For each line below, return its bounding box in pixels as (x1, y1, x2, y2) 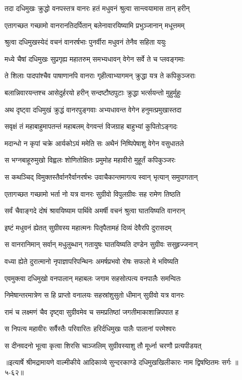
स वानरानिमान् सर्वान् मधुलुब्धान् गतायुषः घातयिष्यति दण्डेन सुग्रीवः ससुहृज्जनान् (5, 239, 198, 249)
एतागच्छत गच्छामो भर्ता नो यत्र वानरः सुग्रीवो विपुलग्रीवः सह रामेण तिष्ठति (5, 188, 181, 199)
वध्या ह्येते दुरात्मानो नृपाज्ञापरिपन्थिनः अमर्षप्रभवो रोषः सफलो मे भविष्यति (5, 256, 179, 266)
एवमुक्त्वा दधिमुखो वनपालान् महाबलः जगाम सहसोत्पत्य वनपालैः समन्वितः (5, 273, 181, 283)
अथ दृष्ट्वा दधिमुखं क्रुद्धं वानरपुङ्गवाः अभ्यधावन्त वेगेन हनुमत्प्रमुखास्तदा (5, 104, 182, 114)
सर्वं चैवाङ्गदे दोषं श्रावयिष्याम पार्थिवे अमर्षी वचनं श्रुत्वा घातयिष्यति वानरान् (5, 205, 185, 216)
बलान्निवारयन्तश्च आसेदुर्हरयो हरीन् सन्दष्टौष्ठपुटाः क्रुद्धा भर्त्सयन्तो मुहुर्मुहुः (5, 87, 181, 97)
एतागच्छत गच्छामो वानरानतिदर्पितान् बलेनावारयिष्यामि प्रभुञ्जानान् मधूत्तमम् (5, 20, 185, 30)
